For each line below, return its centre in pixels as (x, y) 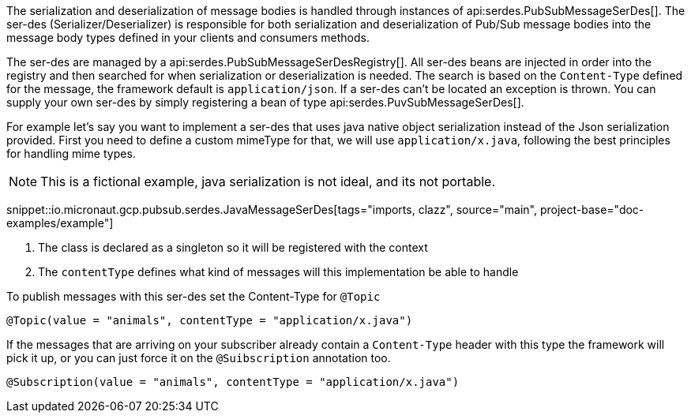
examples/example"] (60, 223)
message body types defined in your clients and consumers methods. (188, 37)
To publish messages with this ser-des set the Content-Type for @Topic (193, 296)
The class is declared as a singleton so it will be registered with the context (233, 247)
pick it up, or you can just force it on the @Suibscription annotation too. (199, 358)
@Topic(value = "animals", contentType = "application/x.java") (210, 320)
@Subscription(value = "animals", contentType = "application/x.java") (233, 382)
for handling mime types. (71, 153)
